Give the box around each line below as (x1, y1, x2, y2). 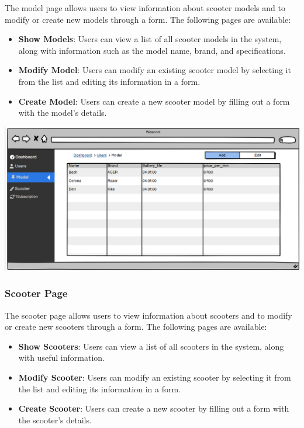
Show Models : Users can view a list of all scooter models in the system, (18, 33, 282, 45)
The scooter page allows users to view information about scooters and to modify (5, 309, 292, 321)
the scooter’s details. (18, 413, 92, 426)
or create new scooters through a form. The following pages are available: (5, 320, 267, 333)
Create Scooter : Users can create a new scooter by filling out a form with (18, 402, 289, 415)
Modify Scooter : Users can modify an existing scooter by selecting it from (18, 371, 291, 384)
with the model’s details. (18, 106, 107, 119)
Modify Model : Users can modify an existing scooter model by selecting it (18, 64, 291, 76)
